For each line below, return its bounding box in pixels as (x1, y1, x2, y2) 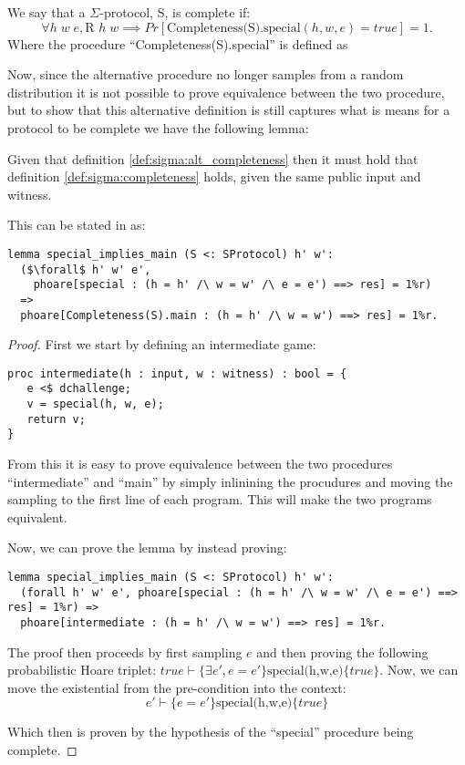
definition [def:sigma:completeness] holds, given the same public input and (7, 167, 421, 186)
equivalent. (7, 507, 67, 526)
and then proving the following (256, 642, 429, 661)
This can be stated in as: (7, 215, 146, 234)
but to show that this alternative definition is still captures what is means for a (7, 100, 450, 119)
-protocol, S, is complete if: (99, 3, 251, 21)
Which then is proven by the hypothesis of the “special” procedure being (7, 722, 414, 741)
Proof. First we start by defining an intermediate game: (7, 335, 316, 354)
